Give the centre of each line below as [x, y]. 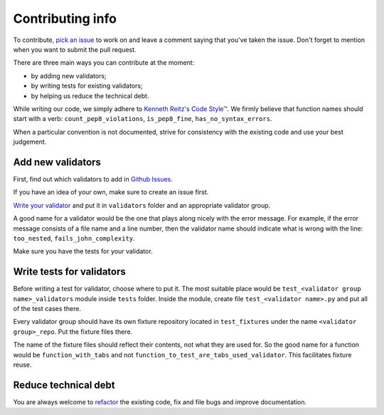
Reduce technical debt [64, 385]
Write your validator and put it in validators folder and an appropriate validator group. [142, 205]
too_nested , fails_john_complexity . [74, 238]
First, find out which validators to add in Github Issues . [93, 179]
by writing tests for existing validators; [87, 86]
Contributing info [65, 19]
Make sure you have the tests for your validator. [83, 251]
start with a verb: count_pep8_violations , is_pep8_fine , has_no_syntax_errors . [143, 119]
